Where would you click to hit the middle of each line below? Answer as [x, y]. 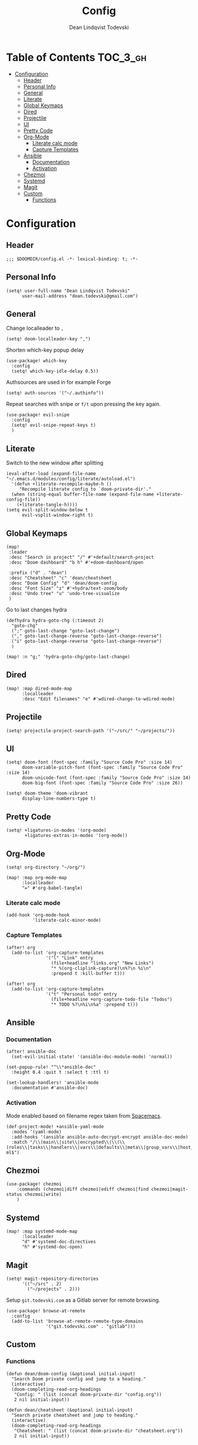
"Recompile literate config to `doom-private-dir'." [85, 490]
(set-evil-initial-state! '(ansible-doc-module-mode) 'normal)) [92, 1057]
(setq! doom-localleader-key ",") [49, 339]
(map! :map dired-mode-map [39, 688]
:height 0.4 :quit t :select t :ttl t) [60, 1073]
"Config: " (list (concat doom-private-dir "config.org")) [88, 1394]
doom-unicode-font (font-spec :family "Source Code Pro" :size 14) [106, 778]
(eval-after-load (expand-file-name [51, 474]
